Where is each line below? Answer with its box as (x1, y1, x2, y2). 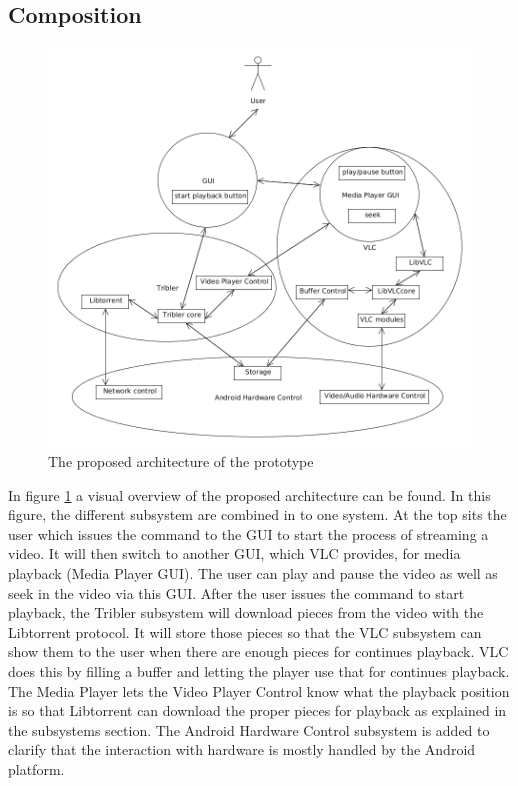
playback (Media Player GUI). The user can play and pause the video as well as (8, 562, 498, 583)
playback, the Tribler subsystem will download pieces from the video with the (8, 602, 484, 623)
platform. (8, 758, 65, 779)
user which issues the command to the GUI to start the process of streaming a (8, 523, 489, 544)
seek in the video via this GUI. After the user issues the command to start (8, 582, 465, 603)
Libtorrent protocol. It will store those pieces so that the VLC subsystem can (8, 621, 482, 642)
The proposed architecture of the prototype (48, 450, 314, 471)
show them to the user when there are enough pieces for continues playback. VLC (8, 641, 509, 662)
